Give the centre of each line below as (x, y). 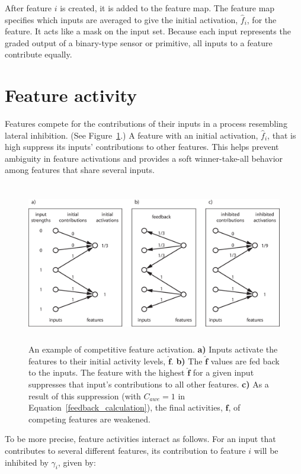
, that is (282, 135)
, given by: (77, 462)
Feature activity (71, 95)
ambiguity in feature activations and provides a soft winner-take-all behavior (144, 158)
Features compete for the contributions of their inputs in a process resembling (146, 124)
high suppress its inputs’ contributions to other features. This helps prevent (142, 147)
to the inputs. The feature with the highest (107, 372)
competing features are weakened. (89, 419)
